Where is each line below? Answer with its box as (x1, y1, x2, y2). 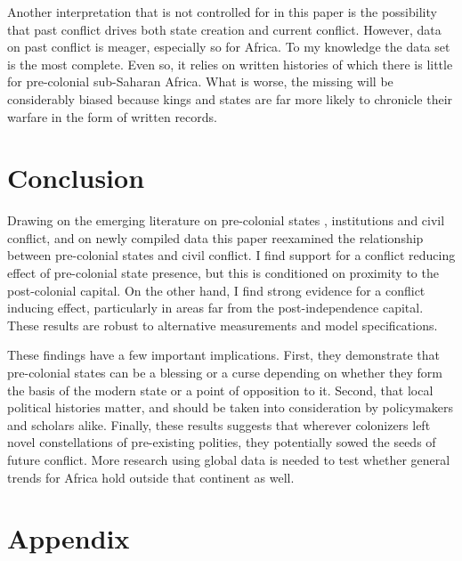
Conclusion (7, 159, 145, 196)
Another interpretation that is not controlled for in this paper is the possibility (7, 3, 437, 20)
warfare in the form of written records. (7, 107, 217, 126)
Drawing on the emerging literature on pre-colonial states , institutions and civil (7, 211, 445, 230)
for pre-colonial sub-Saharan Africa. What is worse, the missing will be (7, 72, 393, 91)
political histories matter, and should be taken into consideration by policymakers (7, 398, 454, 417)
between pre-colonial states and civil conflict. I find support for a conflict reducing (7, 246, 456, 264)
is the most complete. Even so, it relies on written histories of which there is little (7, 54, 453, 73)
